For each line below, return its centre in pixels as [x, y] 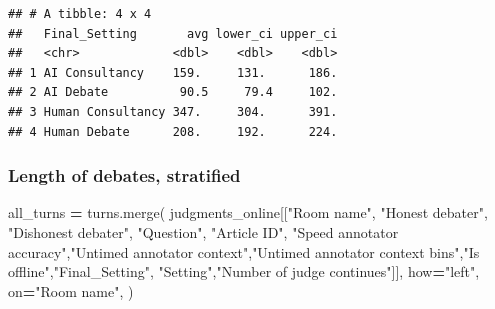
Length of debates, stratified [124, 175]
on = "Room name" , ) [71, 290]
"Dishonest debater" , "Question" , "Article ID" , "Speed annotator [203, 231]
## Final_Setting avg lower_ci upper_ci [173, 33]
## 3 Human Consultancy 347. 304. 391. [173, 111]
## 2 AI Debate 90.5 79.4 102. [173, 92]
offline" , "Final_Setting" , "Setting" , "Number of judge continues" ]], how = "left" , [244, 271]
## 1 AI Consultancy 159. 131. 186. [173, 72]
